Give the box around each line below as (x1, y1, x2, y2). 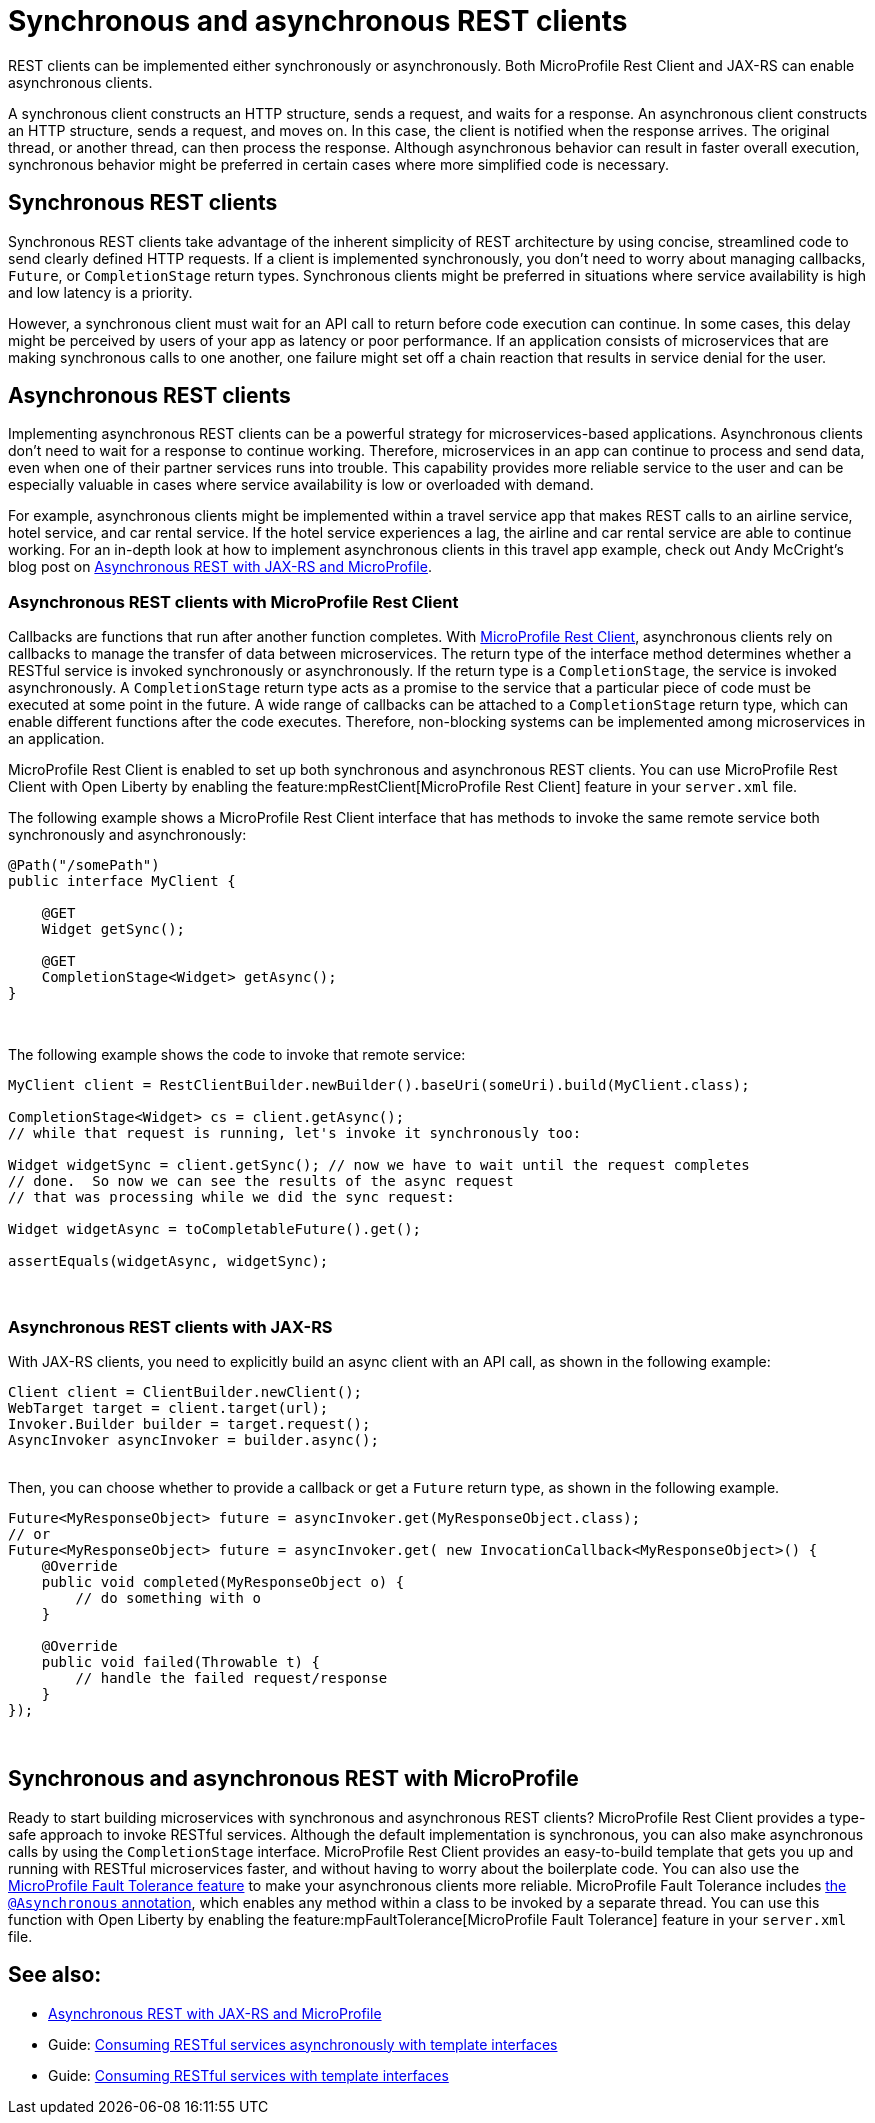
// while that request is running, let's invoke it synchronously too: (8, 1125, 582, 1142)
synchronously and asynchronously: (8, 826, 247, 844)
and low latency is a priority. (8, 283, 193, 301)
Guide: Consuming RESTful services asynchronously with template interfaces (48, 2035, 558, 2053)
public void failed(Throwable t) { (41, 1653, 320, 1670)
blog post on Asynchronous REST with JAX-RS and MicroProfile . (8, 558, 432, 576)
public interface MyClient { (8, 873, 236, 890)
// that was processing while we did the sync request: (8, 1189, 455, 1206)
